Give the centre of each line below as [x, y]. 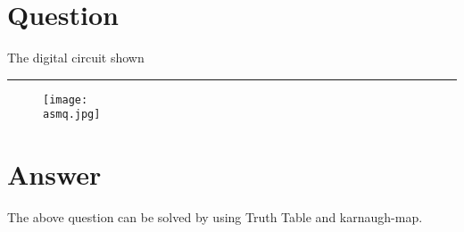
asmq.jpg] [72, 115]
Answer [54, 174]
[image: [66, 99]
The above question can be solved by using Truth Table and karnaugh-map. [215, 217]
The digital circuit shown [76, 58]
